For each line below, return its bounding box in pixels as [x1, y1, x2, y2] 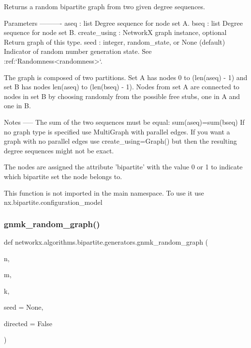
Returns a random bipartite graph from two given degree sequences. [4, 1, 205, 11]
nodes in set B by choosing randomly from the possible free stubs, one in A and [4, 91, 240, 101]
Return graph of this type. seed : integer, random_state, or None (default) [4, 36, 225, 47]
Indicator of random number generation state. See [4, 46, 152, 56]
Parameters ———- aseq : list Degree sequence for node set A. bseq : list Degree [4, 17, 243, 28]
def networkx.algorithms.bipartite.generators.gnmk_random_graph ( [4, 236, 208, 247]
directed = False [4, 318, 52, 328]
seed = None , [4, 302, 44, 312]
